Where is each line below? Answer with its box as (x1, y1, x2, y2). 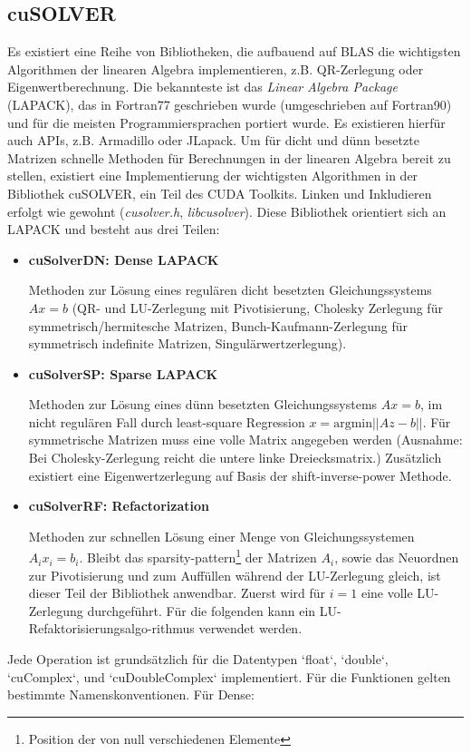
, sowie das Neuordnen (334, 548, 459, 567)
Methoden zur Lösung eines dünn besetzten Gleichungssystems (28, 395, 378, 414)
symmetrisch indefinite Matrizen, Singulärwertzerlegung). (28, 334, 347, 353)
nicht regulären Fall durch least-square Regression (28, 412, 305, 431)
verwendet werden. (198, 619, 303, 638)
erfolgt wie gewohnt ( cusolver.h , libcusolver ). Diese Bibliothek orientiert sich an (7, 201, 447, 220)
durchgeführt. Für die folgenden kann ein (87, 601, 316, 620)
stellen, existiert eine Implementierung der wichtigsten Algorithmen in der (7, 166, 418, 185)
